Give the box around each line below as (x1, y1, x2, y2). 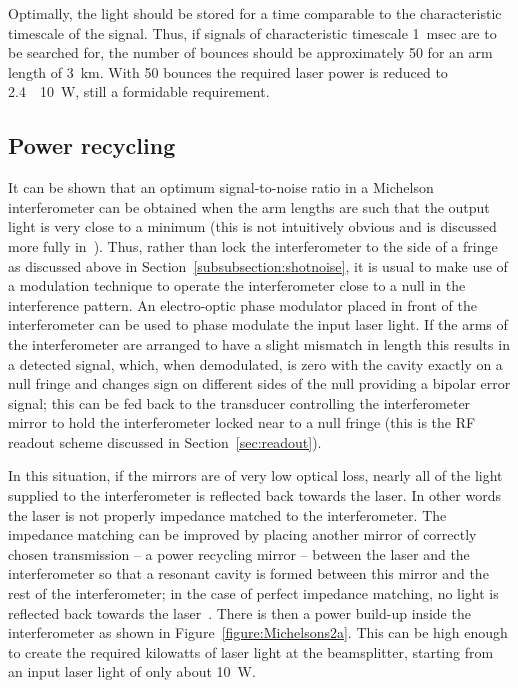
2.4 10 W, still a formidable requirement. (8, 81, 270, 102)
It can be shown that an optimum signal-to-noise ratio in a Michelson (8, 177, 434, 198)
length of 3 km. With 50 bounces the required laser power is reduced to (8, 61, 448, 82)
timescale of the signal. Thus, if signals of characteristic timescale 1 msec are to (8, 22, 497, 43)
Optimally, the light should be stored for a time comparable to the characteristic (8, 3, 502, 23)
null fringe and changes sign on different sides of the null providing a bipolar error (8, 373, 511, 394)
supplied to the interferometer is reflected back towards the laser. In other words (8, 485, 501, 506)
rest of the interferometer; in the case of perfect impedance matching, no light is (8, 583, 499, 604)
